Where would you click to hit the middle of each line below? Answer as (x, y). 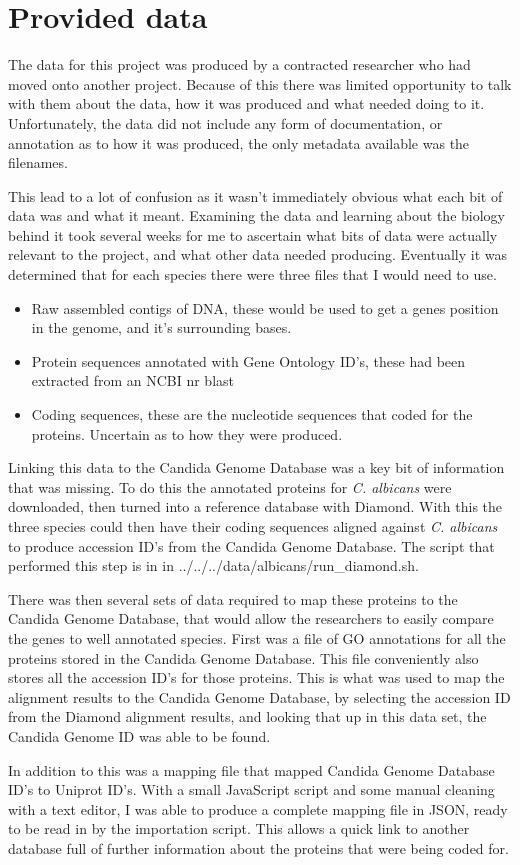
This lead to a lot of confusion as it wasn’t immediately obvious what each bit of (255, 195)
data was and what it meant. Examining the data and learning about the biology (256, 215)
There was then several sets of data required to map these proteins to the (233, 598)
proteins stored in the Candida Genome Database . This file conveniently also (243, 657)
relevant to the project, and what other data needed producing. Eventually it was (258, 254)
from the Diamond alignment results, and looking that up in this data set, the (247, 716)
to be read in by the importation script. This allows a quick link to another (239, 828)
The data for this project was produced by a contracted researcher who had (239, 64)
